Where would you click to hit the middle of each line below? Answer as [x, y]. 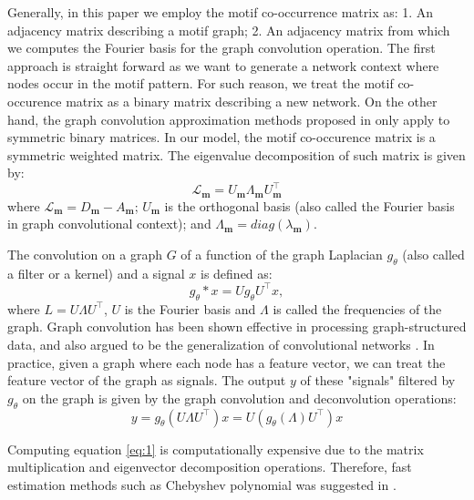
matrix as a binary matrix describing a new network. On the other [252, 101]
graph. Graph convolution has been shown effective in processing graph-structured [237, 327]
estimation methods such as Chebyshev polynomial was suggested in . [202, 484]
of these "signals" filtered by [378, 380]
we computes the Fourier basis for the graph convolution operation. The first [222, 48]
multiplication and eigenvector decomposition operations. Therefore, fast [210, 467]
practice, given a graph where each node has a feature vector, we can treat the [227, 362]
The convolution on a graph [85, 255]
